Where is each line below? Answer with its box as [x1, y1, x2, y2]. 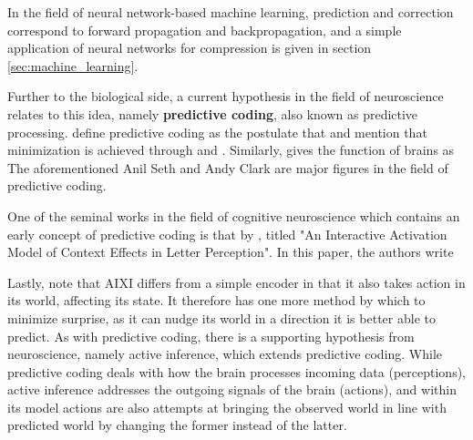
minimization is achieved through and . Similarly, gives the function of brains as [7, 140, 455, 159]
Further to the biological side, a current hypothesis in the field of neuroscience [7, 87, 444, 106]
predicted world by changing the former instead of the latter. [7, 415, 347, 435]
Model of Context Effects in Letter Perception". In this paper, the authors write [7, 242, 454, 261]
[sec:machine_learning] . [7, 56, 139, 75]
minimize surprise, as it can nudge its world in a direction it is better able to [7, 308, 436, 327]
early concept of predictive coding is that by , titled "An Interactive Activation [7, 224, 447, 243]
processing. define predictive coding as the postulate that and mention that [7, 122, 427, 141]
